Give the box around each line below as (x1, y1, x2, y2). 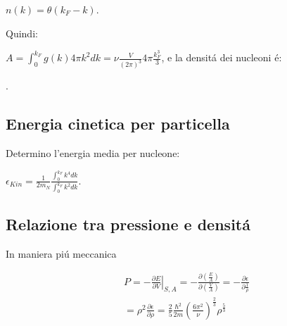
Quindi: (6, 25, 38, 40)
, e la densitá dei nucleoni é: (161, 50, 282, 65)
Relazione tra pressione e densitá (6, 213, 250, 234)
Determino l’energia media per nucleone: (6, 146, 180, 161)
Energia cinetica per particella (6, 113, 230, 134)
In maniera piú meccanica (6, 246, 117, 261)
